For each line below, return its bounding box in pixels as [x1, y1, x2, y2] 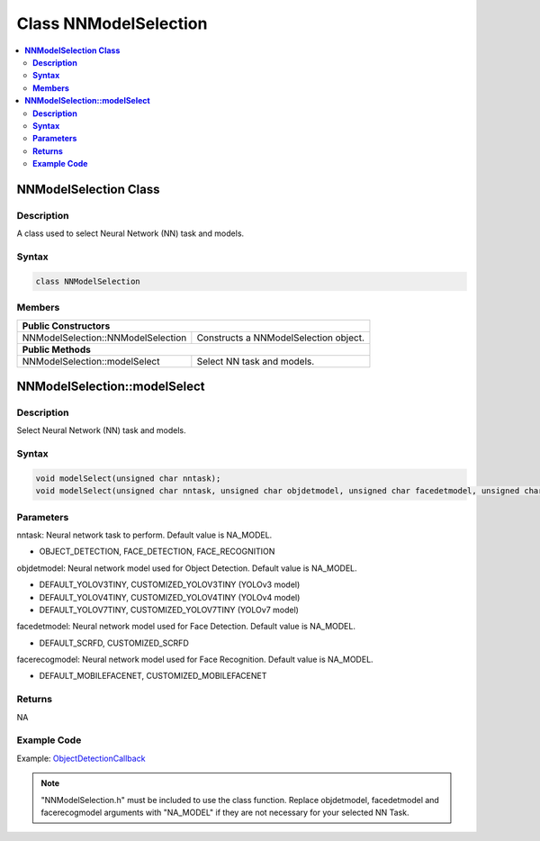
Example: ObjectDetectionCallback [16, 753, 146, 764]
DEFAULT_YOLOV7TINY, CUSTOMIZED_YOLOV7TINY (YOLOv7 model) [39, 604, 299, 615]
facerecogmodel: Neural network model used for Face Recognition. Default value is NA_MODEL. [16, 654, 373, 665]
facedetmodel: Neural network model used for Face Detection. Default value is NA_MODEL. [16, 621, 355, 632]
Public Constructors [22, 320, 111, 332]
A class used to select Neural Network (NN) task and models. [16, 228, 245, 239]
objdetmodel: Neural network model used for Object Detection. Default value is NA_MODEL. [16, 563, 357, 574]
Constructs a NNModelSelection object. [196, 331, 364, 344]
